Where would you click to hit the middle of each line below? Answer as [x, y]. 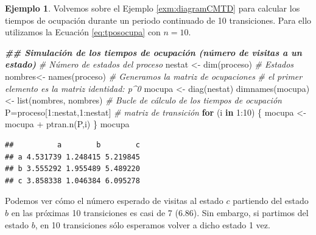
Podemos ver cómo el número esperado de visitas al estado [114, 201]
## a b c [72, 145]
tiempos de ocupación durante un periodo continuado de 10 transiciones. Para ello [158, 20]
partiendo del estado [271, 201]
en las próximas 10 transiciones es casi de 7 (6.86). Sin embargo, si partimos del [160, 212]
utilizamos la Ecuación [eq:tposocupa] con [83, 32]
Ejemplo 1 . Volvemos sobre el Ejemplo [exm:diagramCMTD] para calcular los [153, 8]
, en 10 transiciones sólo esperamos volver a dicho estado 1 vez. [153, 224]
